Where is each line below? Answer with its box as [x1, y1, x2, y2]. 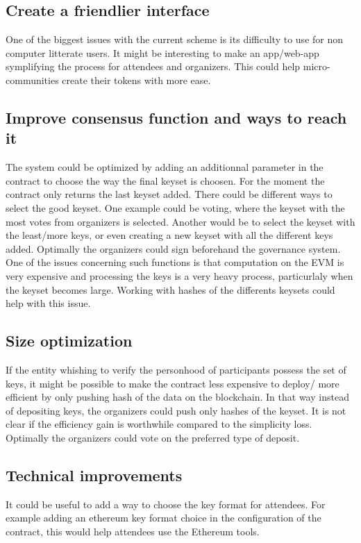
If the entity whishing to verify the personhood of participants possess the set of [6, 362, 346, 376]
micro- [303, 59, 330, 74]
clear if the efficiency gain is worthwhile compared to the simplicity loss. [6, 417, 312, 431]
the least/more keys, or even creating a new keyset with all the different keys [6, 228, 333, 242]
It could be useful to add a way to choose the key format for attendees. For [6, 496, 326, 511]
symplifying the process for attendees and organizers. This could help [6, 59, 301, 74]
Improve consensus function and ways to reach [6, 106, 347, 128]
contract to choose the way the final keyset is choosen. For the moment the [6, 173, 325, 187]
